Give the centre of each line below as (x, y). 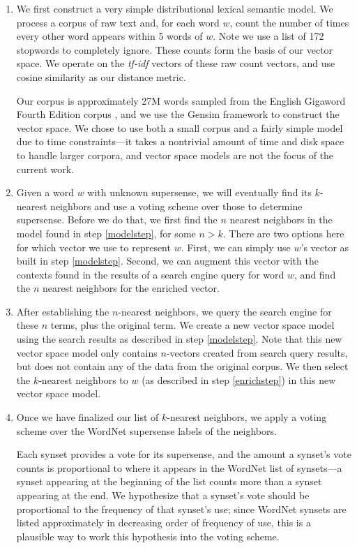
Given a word (45, 192)
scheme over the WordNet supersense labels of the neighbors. (146, 430)
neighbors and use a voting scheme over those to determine (176, 206)
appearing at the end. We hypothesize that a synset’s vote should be (163, 495)
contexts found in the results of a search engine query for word (150, 274)
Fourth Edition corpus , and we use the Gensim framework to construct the (178, 114)
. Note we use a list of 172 (268, 36)
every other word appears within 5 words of (109, 36)
